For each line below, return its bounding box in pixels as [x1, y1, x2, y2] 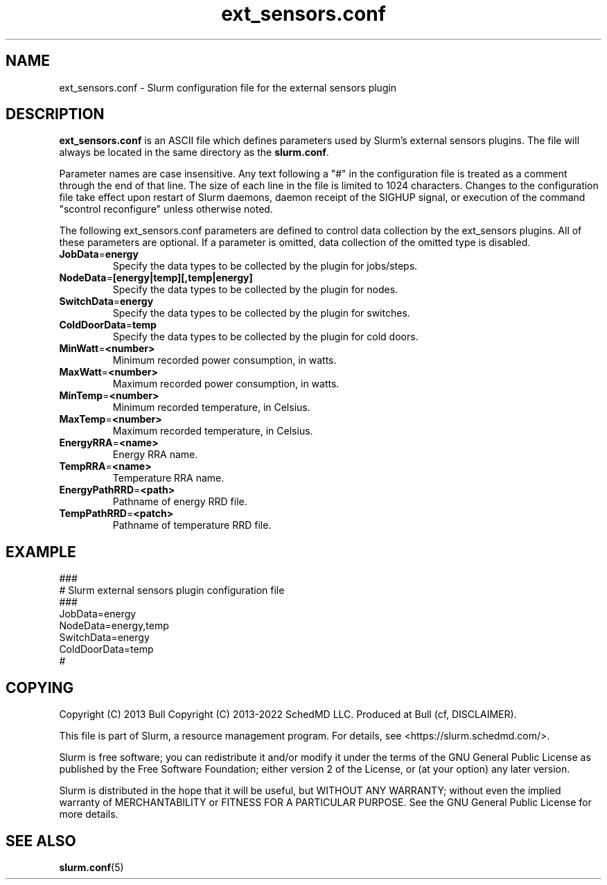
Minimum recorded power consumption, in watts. [112, 354, 337, 367]
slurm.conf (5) [59, 861, 124, 873]
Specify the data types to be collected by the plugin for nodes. [112, 283, 398, 296]
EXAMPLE [6, 543, 76, 561]
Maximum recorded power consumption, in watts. [112, 378, 340, 390]
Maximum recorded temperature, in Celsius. [112, 425, 313, 437]
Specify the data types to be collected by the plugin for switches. [112, 307, 410, 319]
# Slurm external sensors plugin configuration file [59, 584, 285, 597]
